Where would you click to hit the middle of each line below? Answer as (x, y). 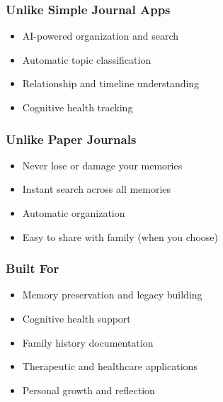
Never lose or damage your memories (102, 165)
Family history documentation (88, 342)
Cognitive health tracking (78, 107)
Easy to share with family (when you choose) (120, 236)
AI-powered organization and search (101, 36)
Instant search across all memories (97, 189)
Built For (33, 268)
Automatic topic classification (87, 59)
